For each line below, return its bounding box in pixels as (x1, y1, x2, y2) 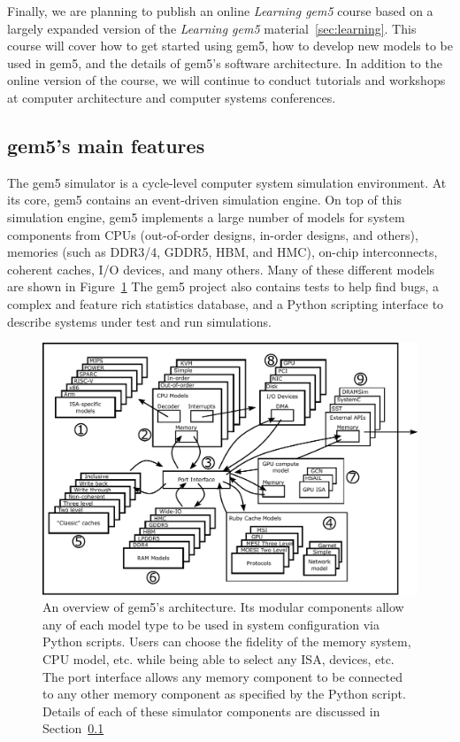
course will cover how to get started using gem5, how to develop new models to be (7, 36, 453, 55)
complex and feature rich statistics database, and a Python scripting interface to (7, 294, 444, 313)
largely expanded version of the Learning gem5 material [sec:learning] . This (7, 19, 417, 37)
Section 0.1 (42, 719, 104, 738)
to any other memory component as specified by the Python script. (42, 684, 406, 703)
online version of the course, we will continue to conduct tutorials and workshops (7, 71, 446, 89)
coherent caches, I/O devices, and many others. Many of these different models (7, 259, 435, 278)
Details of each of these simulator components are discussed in (42, 701, 380, 720)
